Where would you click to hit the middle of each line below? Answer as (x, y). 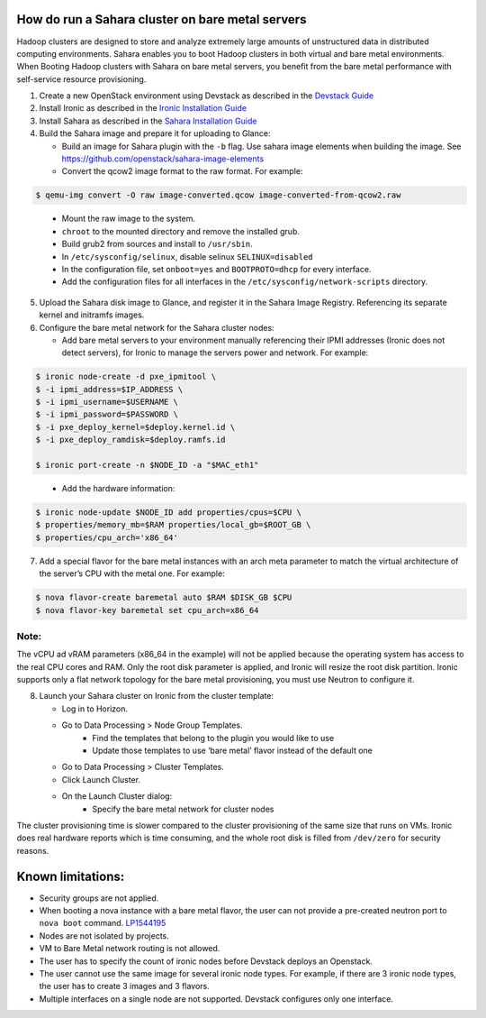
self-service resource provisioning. (81, 79)
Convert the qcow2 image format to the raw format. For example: (182, 171)
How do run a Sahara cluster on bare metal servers (162, 19)
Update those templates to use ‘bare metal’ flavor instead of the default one (232, 750)
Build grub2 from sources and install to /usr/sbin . (157, 244)
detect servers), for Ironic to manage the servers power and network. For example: (215, 353)
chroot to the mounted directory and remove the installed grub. (181, 231)
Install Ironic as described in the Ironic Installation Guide (143, 108)
